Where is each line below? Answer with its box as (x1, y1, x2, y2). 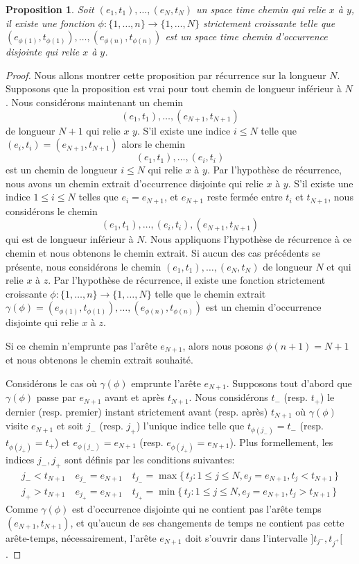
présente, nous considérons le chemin (6, 259, 161, 273)
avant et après (105, 390, 165, 404)
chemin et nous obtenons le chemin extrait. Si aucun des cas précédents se (6, 245, 320, 259)
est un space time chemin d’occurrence (165, 29, 328, 44)
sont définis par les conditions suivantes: (64, 452, 235, 466)
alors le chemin (121, 137, 185, 151)
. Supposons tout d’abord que (226, 376, 352, 390)
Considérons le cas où (6, 376, 97, 390)
